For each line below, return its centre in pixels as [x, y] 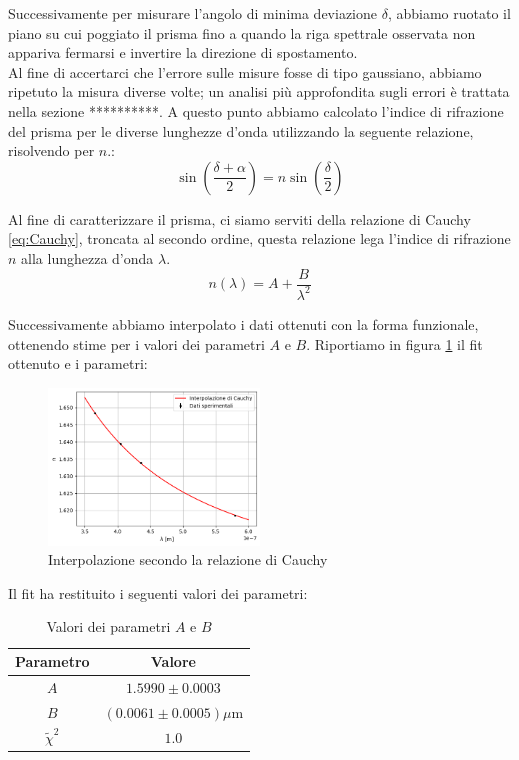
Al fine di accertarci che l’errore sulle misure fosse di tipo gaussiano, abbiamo [245, 71]
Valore [173, 661]
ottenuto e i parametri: [78, 363]
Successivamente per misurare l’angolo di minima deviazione [192, 13]
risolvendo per [51, 150]
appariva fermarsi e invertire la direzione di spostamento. [183, 52]
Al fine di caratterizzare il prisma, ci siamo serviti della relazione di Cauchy [239, 218]
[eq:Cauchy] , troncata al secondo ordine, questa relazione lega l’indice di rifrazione [259, 238]
